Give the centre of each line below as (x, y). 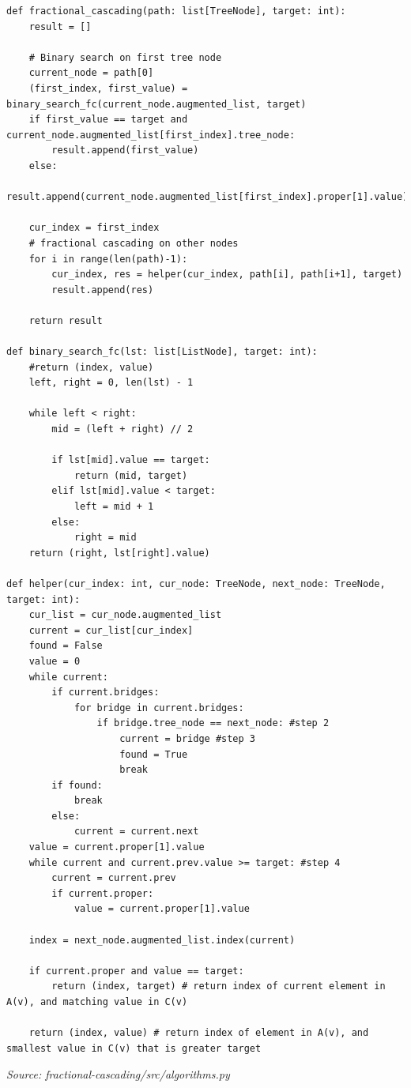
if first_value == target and (108, 120)
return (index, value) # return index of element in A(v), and (199, 1033)
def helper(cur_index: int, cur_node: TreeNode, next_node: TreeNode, (196, 584)
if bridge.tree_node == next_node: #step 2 (213, 723)
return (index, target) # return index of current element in (219, 986)
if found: (77, 785)
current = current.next (136, 832)
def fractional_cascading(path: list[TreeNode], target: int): (176, 11)
